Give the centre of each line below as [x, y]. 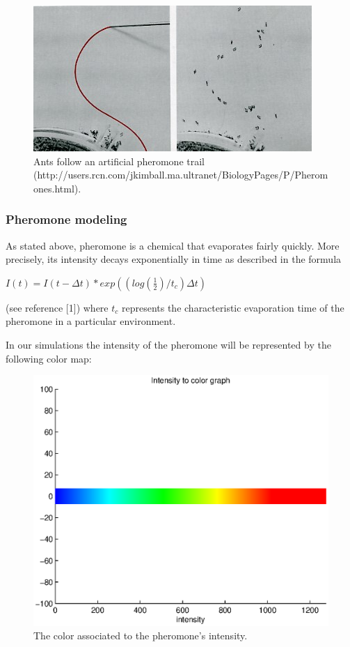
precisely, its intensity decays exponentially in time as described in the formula [174, 259]
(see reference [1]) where [57, 307]
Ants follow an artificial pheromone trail [119, 161]
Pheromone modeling [66, 219]
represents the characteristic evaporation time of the [233, 307]
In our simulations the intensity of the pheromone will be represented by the [168, 344]
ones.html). [57, 188]
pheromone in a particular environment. [91, 321]
